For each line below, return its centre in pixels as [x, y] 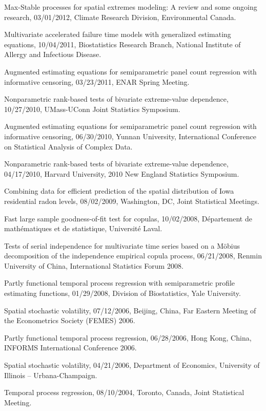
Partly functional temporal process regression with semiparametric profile [120, 283]
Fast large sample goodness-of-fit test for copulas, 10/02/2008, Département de [128, 218]
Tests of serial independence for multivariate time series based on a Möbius [122, 245]
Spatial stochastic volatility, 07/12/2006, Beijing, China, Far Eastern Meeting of [130, 310]
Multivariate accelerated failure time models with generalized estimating [118, 34]
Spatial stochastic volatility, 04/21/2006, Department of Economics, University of [132, 365]
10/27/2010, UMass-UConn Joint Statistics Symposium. [92, 109]
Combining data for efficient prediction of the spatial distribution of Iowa [119, 191]
